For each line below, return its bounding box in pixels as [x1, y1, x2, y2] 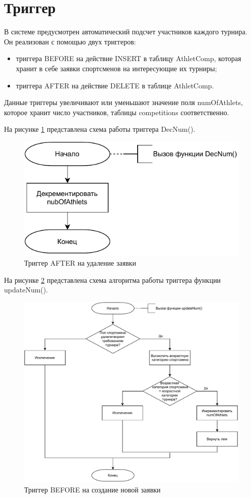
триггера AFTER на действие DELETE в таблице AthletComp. [16, 80, 214, 90]
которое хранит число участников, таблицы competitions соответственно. [4, 107, 229, 117]
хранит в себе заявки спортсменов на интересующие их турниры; [16, 63, 217, 73]
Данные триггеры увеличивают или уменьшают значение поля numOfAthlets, [4, 97, 243, 108]
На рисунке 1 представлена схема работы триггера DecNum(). [4, 124, 196, 134]
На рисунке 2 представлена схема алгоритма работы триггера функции [4, 274, 221, 285]
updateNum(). [4, 284, 48, 295]
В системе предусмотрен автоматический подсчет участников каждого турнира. [4, 26, 247, 37]
